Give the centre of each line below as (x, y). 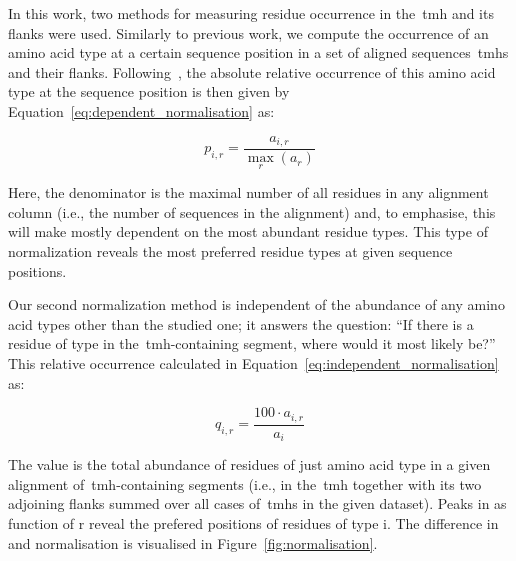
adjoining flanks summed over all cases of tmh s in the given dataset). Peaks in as (257, 503)
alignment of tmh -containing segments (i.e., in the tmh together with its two (245, 483)
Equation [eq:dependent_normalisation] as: (141, 110)
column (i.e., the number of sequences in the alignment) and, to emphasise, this (252, 211)
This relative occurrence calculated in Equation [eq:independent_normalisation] (253, 363)
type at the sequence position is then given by (149, 91)
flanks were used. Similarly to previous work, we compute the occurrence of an (248, 32)
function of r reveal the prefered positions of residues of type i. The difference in (253, 522)
